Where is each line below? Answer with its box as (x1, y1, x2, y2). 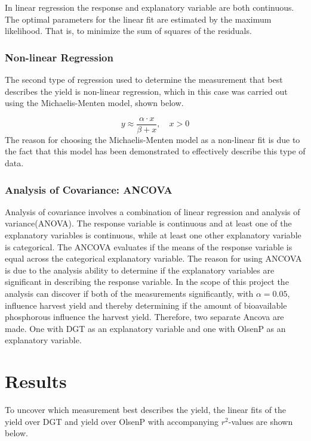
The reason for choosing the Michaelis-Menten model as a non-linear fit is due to (5, 133, 300, 145)
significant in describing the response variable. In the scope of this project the (5, 275, 289, 288)
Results (5, 369, 67, 393)
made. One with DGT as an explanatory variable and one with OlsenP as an (5, 322, 286, 334)
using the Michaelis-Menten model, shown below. (5, 97, 184, 109)
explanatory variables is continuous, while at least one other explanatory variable (5, 229, 301, 241)
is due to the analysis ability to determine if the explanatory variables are (5, 263, 275, 276)
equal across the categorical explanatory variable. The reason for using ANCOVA (5, 252, 302, 265)
